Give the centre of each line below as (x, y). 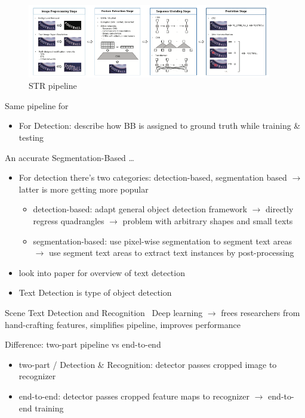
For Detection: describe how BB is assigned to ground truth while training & (160, 126)
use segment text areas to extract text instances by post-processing (171, 253)
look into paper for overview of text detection (102, 272)
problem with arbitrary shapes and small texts (208, 221)
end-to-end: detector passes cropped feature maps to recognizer (134, 396)
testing (31, 137)
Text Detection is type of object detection (95, 292)
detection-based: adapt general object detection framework (140, 209)
